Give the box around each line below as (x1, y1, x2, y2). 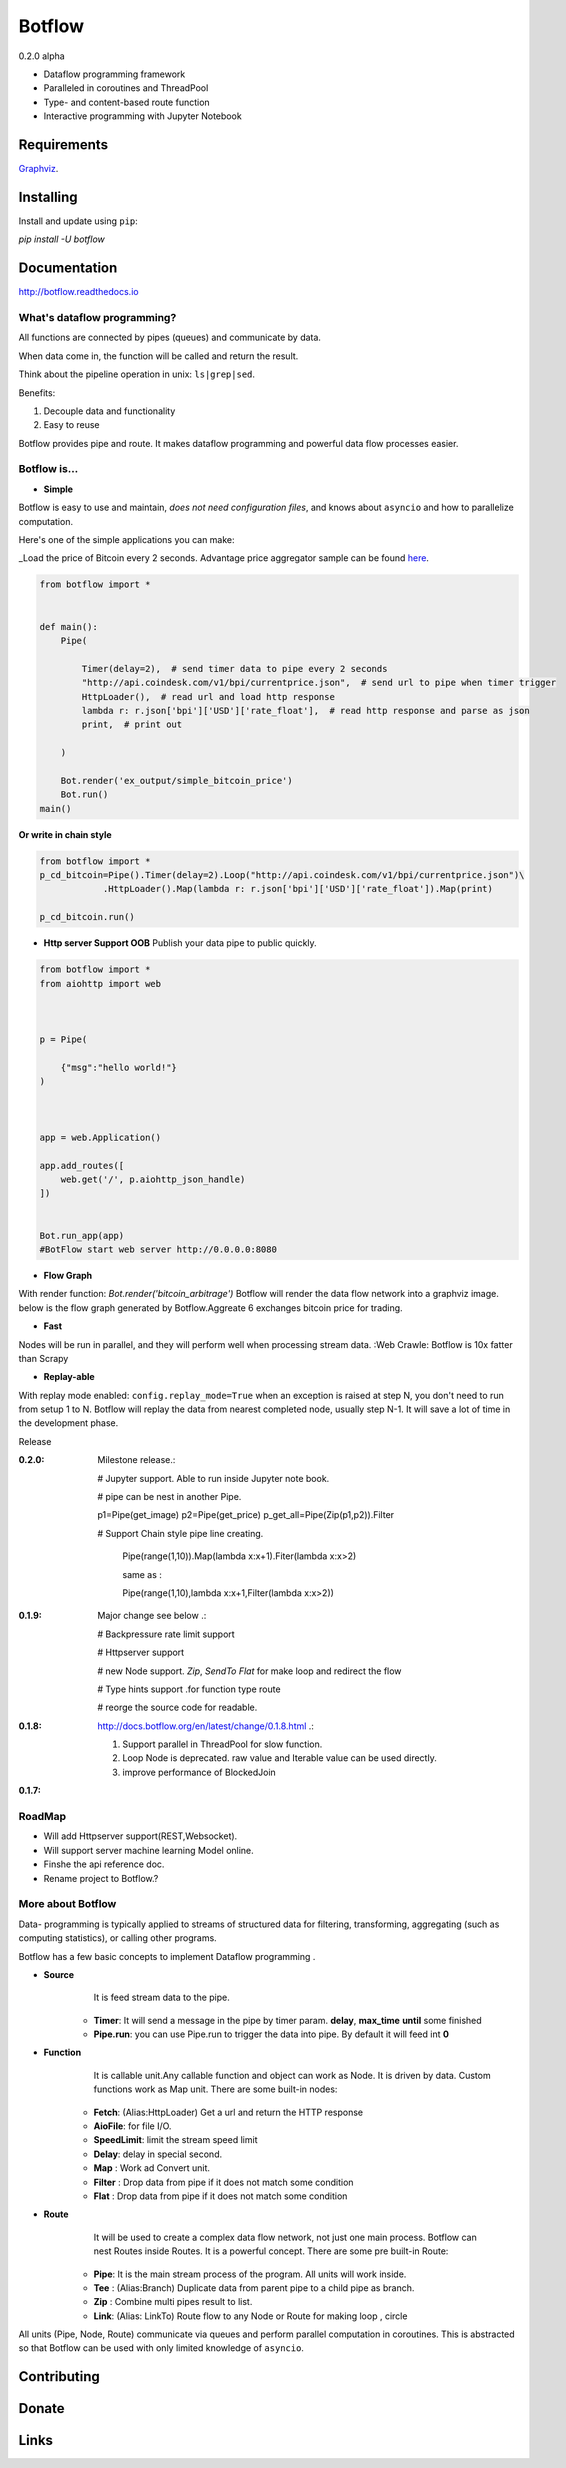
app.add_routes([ (39, 1160, 125, 1171)
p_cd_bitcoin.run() (39, 911, 135, 923)
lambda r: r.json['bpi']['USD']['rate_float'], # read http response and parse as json (81, 705, 530, 716)
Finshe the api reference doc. (43, 1858, 165, 1870)
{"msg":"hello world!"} (60, 1061, 177, 1073)
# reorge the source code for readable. (97, 1701, 258, 1714)
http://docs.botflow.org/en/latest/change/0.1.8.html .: (97, 1720, 315, 1732)
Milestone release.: (97, 1454, 176, 1466)
